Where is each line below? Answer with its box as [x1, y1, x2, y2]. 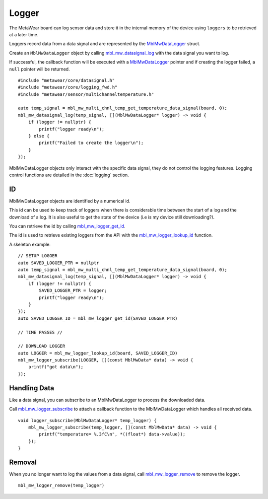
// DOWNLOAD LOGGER [18, 343, 66, 349]
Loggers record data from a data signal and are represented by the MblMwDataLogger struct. [9, 41, 201, 47]
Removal [9, 458, 37, 466]
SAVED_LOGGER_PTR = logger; [39, 288, 107, 293]
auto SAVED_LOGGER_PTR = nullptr [18, 260, 99, 266]
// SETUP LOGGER [18, 253, 58, 259]
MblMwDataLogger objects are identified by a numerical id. [9, 198, 131, 204]
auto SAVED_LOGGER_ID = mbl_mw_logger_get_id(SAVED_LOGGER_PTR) [18, 315, 178, 321]
